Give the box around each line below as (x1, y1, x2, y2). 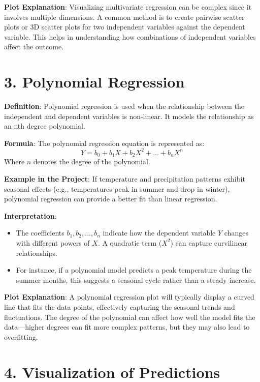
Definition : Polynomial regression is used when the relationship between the (4, 101, 244, 111)
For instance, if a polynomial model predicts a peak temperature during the (16, 265, 252, 275)
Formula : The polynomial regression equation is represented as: (4, 137, 205, 148)
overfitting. (4, 331, 38, 342)
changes (224, 227, 248, 238)
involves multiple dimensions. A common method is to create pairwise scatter (4, 11, 245, 22)
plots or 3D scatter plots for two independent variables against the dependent (4, 21, 245, 32)
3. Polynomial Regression (4, 71, 185, 92)
